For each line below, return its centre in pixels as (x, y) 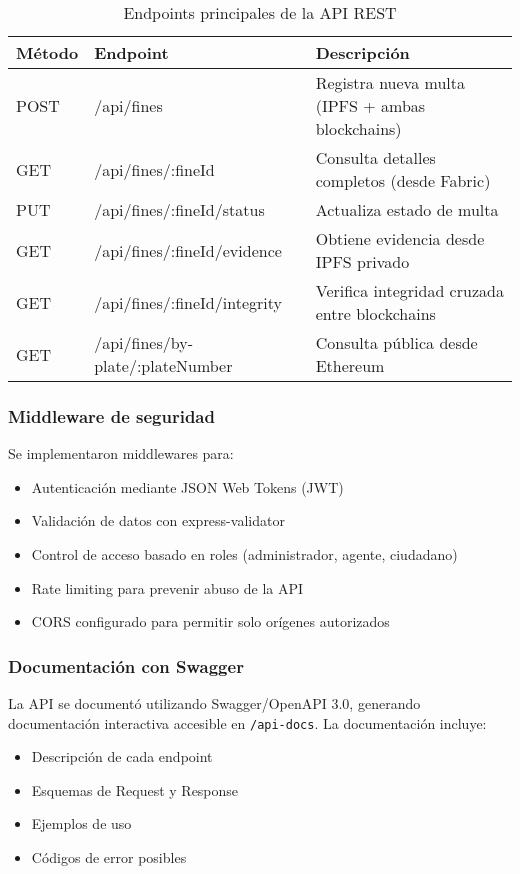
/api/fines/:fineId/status (179, 209)
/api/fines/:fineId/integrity (188, 302)
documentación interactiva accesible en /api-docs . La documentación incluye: (247, 722)
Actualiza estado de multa (407, 209)
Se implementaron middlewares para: (121, 453)
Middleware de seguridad (111, 415)
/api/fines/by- (143, 342)
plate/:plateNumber (163, 365)
